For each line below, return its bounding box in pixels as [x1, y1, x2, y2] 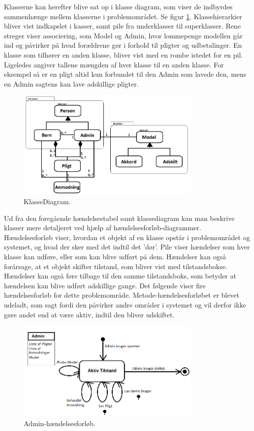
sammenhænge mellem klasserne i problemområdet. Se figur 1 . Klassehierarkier [4, 11, 242, 21]
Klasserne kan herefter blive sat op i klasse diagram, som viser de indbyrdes [4, 1, 233, 11]
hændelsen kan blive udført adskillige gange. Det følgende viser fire [4, 280, 206, 290]
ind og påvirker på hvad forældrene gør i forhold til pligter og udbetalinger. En [4, 40, 242, 50]
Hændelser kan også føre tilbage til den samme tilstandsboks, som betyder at [4, 271, 236, 281]
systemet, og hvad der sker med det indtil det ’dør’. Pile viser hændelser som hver [4, 242, 250, 252]
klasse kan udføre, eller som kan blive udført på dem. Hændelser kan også [4, 251, 226, 262]
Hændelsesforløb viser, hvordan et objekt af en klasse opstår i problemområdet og [4, 232, 250, 242]
